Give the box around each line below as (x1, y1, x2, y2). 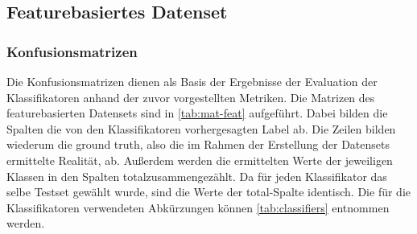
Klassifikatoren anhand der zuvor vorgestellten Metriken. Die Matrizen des (6, 88, 375, 105)
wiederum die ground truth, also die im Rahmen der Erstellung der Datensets (6, 136, 390, 153)
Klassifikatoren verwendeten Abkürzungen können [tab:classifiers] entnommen (6, 199, 390, 216)
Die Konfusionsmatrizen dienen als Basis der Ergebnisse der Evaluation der (6, 73, 378, 89)
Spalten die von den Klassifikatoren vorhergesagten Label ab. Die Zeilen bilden (6, 120, 396, 137)
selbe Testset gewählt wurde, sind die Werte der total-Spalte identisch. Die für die (6, 183, 411, 200)
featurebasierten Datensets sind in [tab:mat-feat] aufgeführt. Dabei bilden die (6, 105, 388, 121)
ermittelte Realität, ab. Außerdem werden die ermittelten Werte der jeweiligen (6, 151, 393, 168)
